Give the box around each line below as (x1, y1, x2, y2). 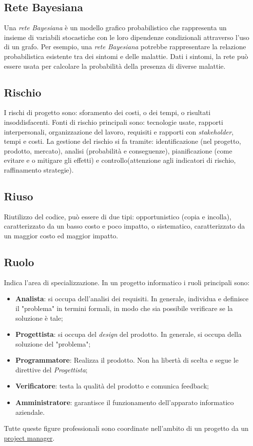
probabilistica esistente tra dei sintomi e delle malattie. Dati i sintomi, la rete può (4, 51, 248, 61)
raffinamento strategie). (4, 164, 74, 175)
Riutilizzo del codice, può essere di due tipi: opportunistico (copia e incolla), (4, 211, 232, 221)
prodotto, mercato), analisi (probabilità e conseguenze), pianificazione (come (4, 145, 233, 155)
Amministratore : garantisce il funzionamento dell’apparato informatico (15, 397, 234, 407)
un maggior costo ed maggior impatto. (4, 230, 118, 240)
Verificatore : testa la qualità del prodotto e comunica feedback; (15, 381, 209, 391)
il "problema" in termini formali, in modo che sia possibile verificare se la (15, 303, 233, 313)
